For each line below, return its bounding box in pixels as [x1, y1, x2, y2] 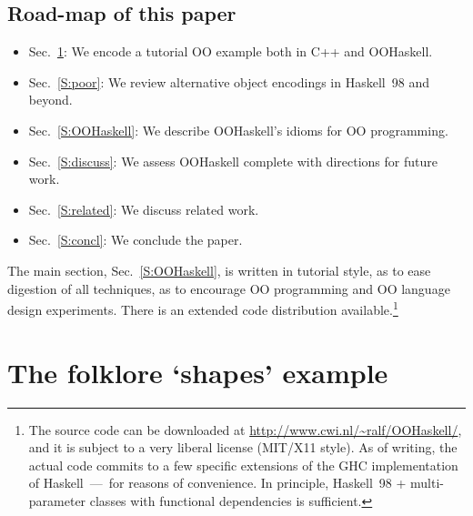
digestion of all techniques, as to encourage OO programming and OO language [7, 278, 450, 298]
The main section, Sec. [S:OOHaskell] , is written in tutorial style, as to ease [7, 260, 431, 279]
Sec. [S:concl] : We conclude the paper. [28, 230, 243, 249]
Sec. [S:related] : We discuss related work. [28, 199, 259, 218]
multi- [410, 473, 444, 492]
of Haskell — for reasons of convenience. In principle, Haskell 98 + [28, 473, 407, 492]
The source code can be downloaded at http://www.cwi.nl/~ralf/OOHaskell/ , [28, 420, 462, 439]
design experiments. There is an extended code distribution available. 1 [7, 298, 398, 319]
